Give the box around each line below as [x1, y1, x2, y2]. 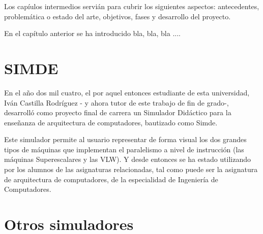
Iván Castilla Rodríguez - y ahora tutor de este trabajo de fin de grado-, [4, 97, 229, 108]
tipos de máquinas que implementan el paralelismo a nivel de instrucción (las [4, 144, 244, 154]
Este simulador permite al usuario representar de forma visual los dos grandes [4, 134, 247, 145]
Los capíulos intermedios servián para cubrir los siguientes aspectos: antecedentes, [4, 1, 259, 11]
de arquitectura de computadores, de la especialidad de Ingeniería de [4, 174, 218, 184]
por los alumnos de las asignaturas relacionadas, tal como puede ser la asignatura [4, 164, 258, 175]
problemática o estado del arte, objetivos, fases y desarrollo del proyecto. [4, 11, 231, 21]
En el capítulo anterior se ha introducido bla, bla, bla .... [4, 28, 181, 39]
